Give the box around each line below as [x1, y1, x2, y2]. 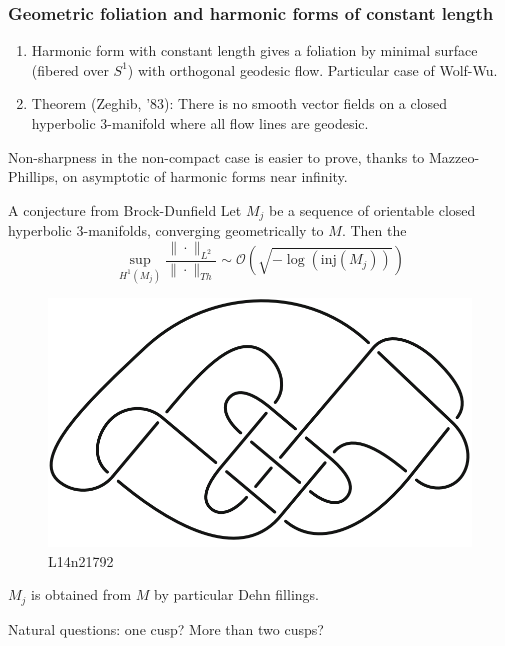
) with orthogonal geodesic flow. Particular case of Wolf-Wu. [127, 59, 498, 80]
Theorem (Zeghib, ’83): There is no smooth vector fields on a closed [31, 93, 448, 114]
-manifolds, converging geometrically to [83, 220, 324, 241]
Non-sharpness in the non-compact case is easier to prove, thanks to [8, 146, 425, 167]
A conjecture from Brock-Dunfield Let [8, 199, 242, 220]
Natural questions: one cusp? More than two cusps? [8, 618, 324, 639]
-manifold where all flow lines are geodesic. [107, 113, 369, 133]
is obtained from [31, 584, 132, 605]
